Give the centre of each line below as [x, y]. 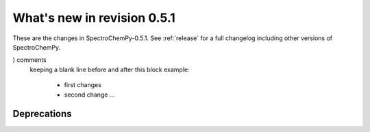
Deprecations [42, 114]
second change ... [89, 95]
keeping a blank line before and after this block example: [110, 69]
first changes [83, 85]
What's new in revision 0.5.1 [94, 18]
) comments [30, 60]
